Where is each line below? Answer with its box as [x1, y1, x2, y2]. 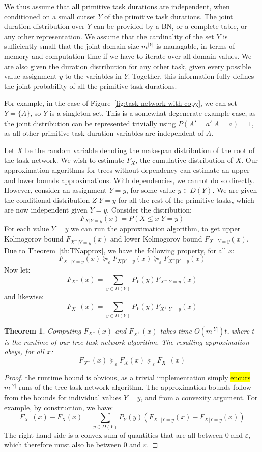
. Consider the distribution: [107, 204, 192, 215]
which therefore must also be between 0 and [4, 439, 141, 450]
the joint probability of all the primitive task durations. [4, 80, 177, 91]
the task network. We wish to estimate [4, 155, 124, 165]
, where [227, 325, 250, 336]
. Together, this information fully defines [128, 71, 254, 81]
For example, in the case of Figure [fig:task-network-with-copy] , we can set [4, 98, 238, 108]
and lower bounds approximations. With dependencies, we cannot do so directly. [4, 174, 255, 185]
